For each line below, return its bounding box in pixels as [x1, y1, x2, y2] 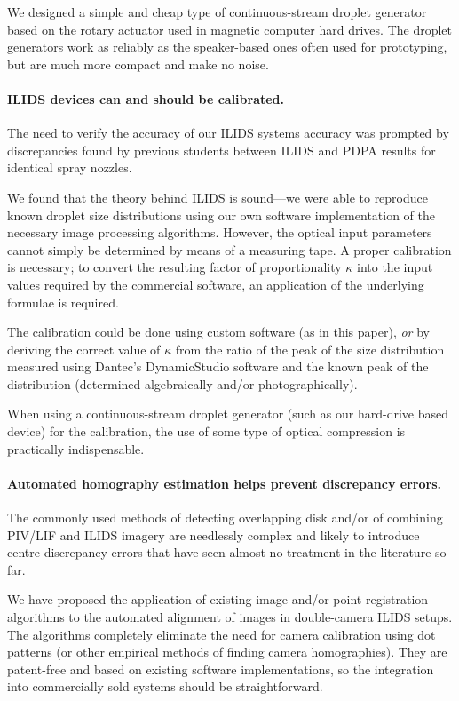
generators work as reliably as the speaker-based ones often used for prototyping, [7, 37, 447, 56]
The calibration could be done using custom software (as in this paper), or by [7, 323, 430, 341]
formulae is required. [7, 292, 119, 311]
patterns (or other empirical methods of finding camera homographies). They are [7, 642, 447, 661]
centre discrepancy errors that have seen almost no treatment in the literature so [7, 543, 447, 562]
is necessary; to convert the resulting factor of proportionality [7, 258, 342, 276]
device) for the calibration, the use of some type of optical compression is [7, 422, 406, 441]
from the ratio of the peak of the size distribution [175, 339, 445, 358]
